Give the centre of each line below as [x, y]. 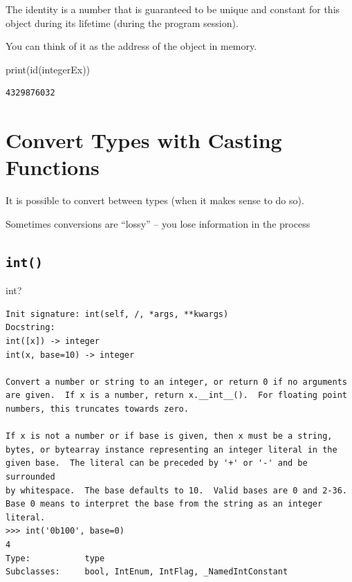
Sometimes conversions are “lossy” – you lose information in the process [158, 223]
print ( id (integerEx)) [48, 69]
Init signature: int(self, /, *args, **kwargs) [117, 314]
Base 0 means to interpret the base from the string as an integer [164, 504]
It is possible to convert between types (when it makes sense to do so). [155, 200]
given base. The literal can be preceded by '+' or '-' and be [157, 463]
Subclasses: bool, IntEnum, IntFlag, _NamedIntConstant [147, 572]
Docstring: [30, 328]
